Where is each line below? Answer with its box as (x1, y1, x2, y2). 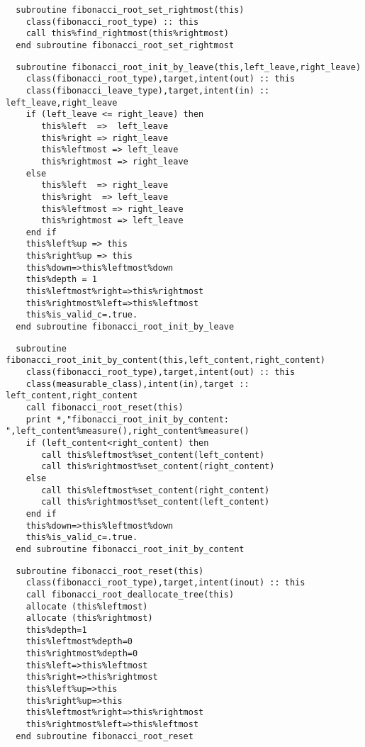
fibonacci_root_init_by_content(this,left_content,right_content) (6, 355, 326, 366)
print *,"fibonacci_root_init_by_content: (26, 414, 229, 425)
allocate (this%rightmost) (26, 613, 153, 624)
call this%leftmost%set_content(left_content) (41, 449, 265, 460)
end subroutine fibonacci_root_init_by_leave (16, 322, 235, 332)
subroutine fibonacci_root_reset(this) (16, 566, 204, 576)
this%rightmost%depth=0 (26, 648, 138, 659)
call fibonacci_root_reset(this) (26, 403, 184, 412)
